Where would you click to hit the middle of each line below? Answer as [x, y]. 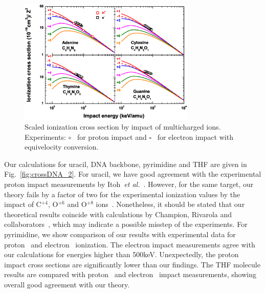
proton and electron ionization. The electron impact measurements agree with [130, 244]
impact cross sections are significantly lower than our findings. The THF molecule [132, 264]
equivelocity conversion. [62, 147]
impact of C [23, 204]
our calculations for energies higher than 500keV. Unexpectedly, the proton [122, 254]
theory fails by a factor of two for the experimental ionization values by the [122, 194]
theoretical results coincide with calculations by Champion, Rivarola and [118, 214]
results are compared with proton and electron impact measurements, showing [130, 274]
